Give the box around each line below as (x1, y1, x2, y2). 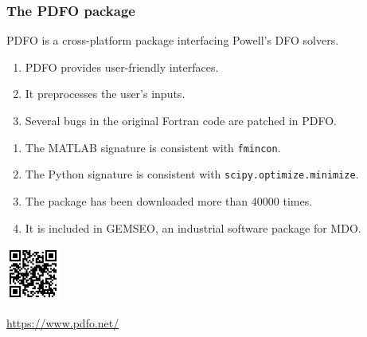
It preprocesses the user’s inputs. (25, 85, 185, 102)
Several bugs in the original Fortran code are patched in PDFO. (25, 112, 337, 128)
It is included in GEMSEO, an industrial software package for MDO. (25, 219, 361, 236)
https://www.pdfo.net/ (6, 314, 119, 331)
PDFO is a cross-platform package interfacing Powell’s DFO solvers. (6, 32, 339, 49)
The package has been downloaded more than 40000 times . (25, 192, 313, 209)
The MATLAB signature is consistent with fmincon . (25, 139, 281, 155)
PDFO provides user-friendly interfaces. (25, 58, 219, 75)
